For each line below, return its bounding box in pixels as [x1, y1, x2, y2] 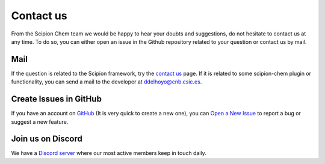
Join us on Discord [11, 134, 82, 144]
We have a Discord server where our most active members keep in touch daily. [11, 150, 207, 157]
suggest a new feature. [11, 118, 69, 126]
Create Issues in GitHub [11, 94, 102, 105]
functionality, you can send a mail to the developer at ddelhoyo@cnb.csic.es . [11, 78, 202, 85]
